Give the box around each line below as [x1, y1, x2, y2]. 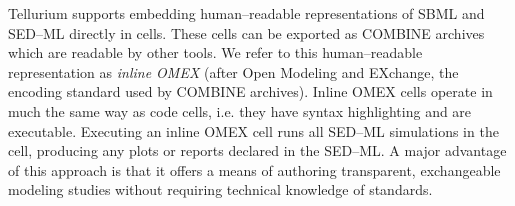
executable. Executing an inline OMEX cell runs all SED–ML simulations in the [8, 120, 499, 141]
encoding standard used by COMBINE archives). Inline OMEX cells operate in [8, 81, 493, 102]
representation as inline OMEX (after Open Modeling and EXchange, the [8, 61, 459, 82]
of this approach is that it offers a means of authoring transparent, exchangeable [8, 159, 501, 180]
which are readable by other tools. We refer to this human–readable [8, 42, 423, 63]
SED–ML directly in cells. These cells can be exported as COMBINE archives [8, 22, 485, 43]
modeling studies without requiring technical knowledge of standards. [8, 179, 433, 200]
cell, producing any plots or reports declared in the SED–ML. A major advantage [8, 140, 507, 161]
